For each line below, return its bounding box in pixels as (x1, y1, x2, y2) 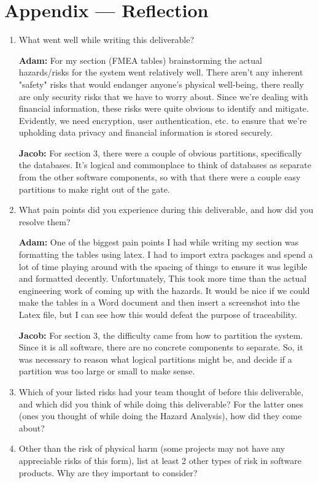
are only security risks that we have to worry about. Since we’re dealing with (18, 90, 308, 102)
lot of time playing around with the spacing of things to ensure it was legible (18, 260, 308, 272)
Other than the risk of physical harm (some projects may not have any (18, 442, 285, 455)
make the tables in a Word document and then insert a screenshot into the (18, 296, 300, 309)
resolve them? (18, 215, 71, 228)
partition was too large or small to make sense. (18, 365, 195, 377)
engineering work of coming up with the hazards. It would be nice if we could (18, 284, 310, 296)
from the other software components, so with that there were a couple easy (18, 171, 301, 184)
